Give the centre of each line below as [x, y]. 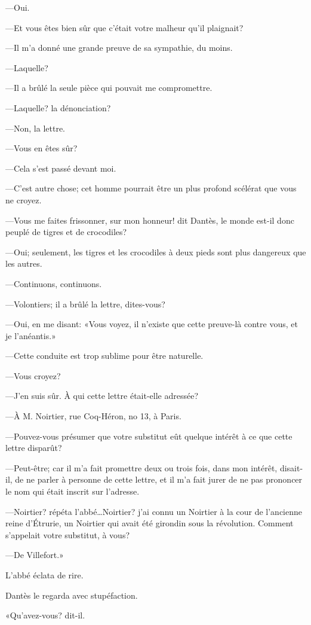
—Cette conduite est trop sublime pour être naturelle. [104, 356]
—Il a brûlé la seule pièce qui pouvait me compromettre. [109, 88]
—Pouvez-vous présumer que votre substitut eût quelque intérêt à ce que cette [149, 436]
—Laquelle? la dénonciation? [58, 107]
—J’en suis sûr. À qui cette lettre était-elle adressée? [102, 396]
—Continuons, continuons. [54, 283]
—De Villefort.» [35, 555]
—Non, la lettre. [35, 128]
